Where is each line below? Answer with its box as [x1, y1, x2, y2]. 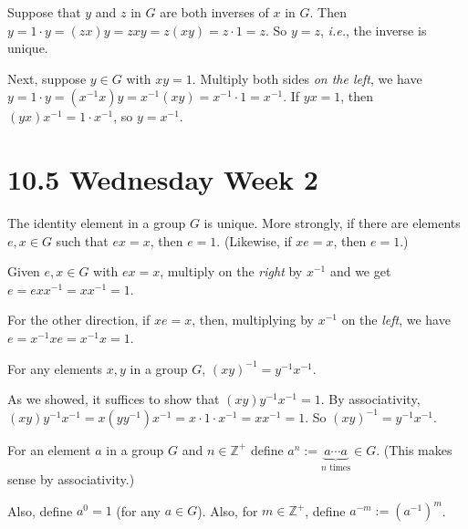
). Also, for [197, 501, 258, 520]
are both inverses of [160, 3, 269, 21]
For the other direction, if [7, 310, 151, 329]
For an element [7, 440, 91, 459]
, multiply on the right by [160, 262, 303, 281]
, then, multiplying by [192, 310, 314, 329]
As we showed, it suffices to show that [7, 389, 220, 409]
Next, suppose [7, 68, 87, 88]
